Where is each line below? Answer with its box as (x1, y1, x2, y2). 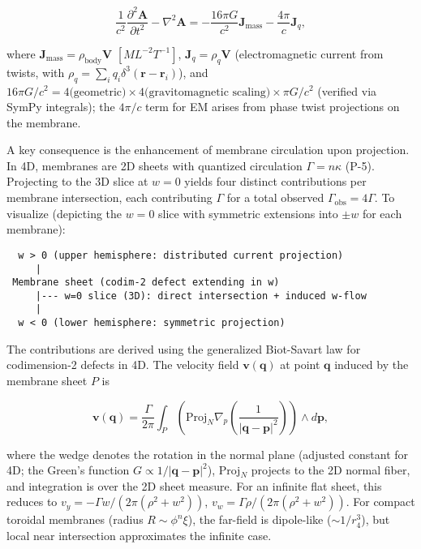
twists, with (6, 63, 65, 80)
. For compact (346, 493, 415, 510)
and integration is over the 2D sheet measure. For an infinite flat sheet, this (6, 477, 382, 494)
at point (280, 356, 320, 373)
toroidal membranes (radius (6, 511, 144, 528)
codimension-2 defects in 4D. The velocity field (6, 356, 239, 373)
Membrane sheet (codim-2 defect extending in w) (12, 277, 280, 289)
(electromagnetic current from (234, 45, 384, 62)
